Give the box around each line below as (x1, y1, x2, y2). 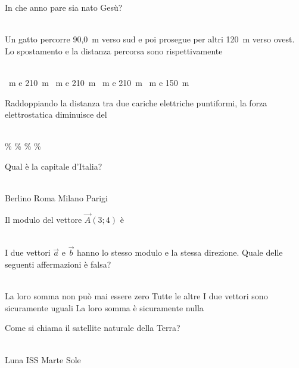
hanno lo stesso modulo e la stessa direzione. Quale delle (77, 246, 283, 259)
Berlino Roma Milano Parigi (5, 192, 108, 204)
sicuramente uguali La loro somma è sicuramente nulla (5, 301, 204, 314)
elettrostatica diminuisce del (5, 108, 107, 121)
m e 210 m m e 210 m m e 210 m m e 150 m (8, 76, 189, 88)
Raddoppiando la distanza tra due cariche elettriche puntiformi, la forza (5, 96, 267, 109)
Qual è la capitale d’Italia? (5, 160, 102, 172)
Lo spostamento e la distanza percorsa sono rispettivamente (5, 44, 223, 57)
